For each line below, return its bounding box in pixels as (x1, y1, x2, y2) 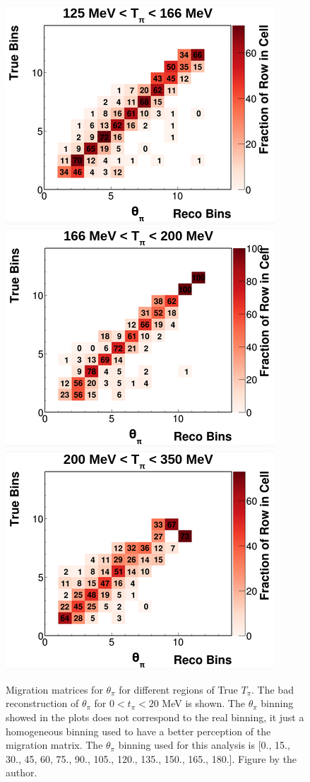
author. (6, 765, 37, 780)
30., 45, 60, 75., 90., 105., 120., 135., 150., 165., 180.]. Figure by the (6, 751, 297, 766)
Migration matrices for (6, 682, 103, 696)
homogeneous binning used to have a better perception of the (6, 723, 271, 738)
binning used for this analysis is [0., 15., (118, 737, 290, 752)
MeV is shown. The (162, 696, 245, 711)
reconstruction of (6, 696, 79, 711)
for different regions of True (119, 682, 238, 696)
